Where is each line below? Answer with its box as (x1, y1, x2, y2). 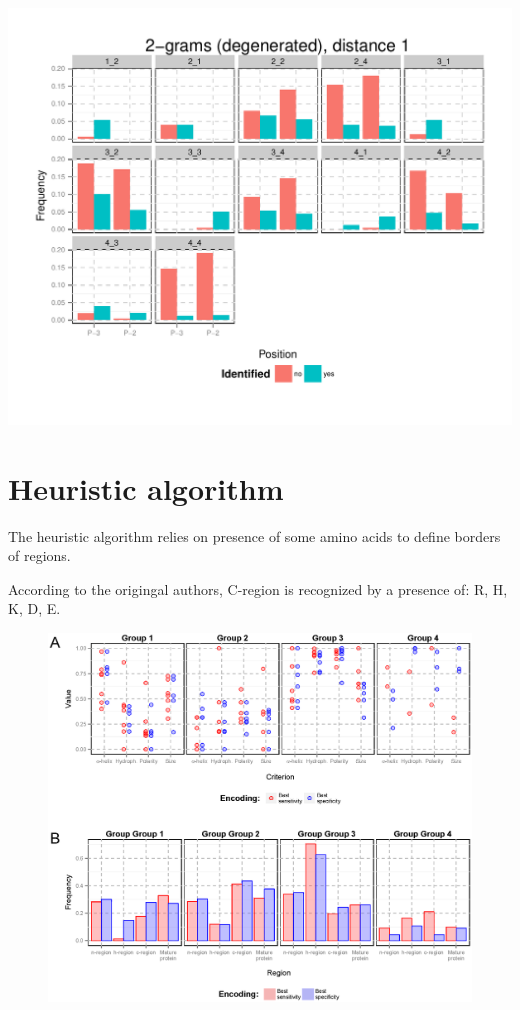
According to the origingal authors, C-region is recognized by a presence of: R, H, (8, 578, 508, 599)
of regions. (8, 545, 71, 566)
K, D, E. (8, 598, 61, 619)
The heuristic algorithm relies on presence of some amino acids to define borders (8, 525, 501, 546)
